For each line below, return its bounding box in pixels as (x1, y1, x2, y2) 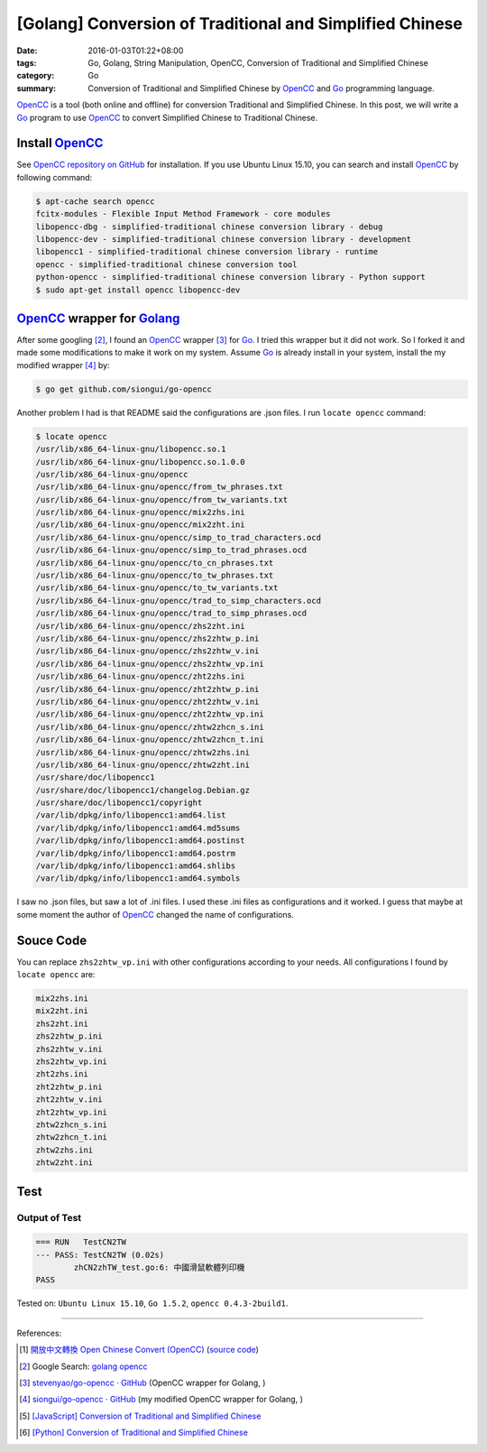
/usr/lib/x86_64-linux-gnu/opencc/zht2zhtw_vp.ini (35, 709, 265, 719)
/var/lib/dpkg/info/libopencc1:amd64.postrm (35, 848, 236, 858)
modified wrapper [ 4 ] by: (16, 359, 110, 370)
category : (16, 70, 55, 81)
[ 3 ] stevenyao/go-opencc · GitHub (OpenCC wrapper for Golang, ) (19, 1377, 266, 1389)
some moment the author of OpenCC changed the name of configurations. (16, 909, 295, 920)
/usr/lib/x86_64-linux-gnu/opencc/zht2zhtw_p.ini (35, 684, 260, 694)
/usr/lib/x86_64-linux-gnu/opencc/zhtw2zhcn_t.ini (35, 735, 265, 744)
